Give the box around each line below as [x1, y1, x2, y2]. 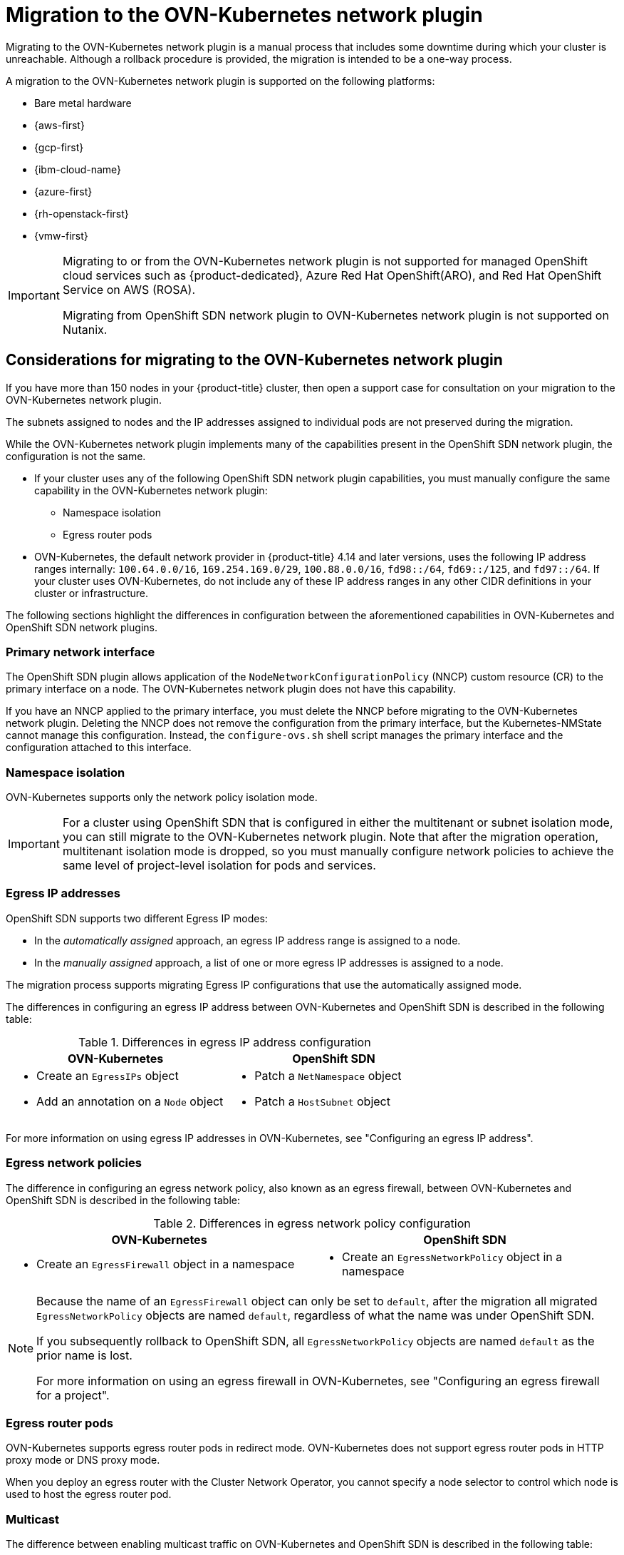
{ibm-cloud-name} [34, 163, 122, 175]
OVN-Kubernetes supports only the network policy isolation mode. [6, 791, 318, 804]
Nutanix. [62, 322, 108, 337]
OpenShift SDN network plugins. [6, 621, 157, 633]
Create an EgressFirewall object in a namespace [36, 1256, 295, 1271]
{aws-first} [34, 118, 85, 131]
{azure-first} [34, 185, 93, 198]
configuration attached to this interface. [6, 741, 192, 754]
